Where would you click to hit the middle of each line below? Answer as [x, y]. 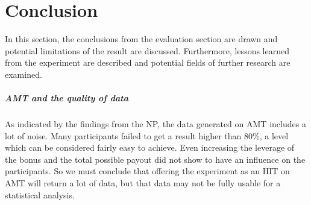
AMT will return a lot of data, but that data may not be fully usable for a [143, 183]
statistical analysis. [40, 194]
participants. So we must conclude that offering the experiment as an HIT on [147, 171]
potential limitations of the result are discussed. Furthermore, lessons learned [147, 50]
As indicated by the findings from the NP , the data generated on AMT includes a [155, 124]
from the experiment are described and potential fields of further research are [148, 62]
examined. [24, 74]
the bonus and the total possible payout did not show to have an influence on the [155, 159]
